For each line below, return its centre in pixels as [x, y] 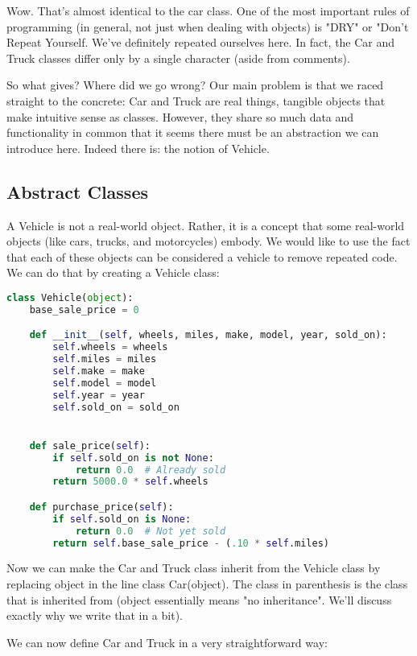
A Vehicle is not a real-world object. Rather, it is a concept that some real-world [206, 225]
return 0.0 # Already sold [151, 470]
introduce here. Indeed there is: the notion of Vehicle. [138, 148]
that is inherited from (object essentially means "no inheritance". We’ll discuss [199, 599]
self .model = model [105, 383]
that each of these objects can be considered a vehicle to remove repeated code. [202, 256]
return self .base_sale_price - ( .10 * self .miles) [191, 543]
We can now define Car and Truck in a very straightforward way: [167, 642]
